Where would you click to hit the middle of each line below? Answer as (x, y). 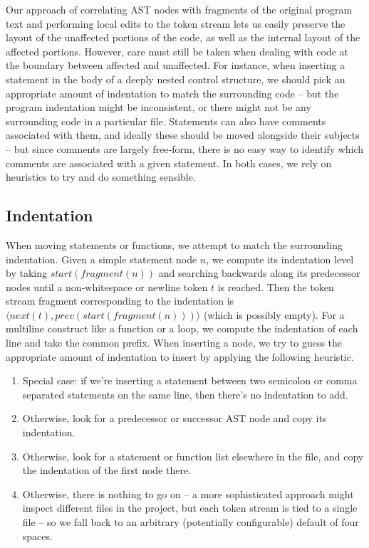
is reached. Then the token (276, 286)
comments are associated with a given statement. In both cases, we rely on (169, 163)
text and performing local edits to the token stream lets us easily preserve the (176, 23)
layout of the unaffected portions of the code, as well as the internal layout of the (183, 37)
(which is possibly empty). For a (274, 314)
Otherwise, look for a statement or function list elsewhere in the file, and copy (193, 456)
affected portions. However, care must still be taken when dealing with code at (177, 51)
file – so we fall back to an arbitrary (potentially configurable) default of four (191, 522)
